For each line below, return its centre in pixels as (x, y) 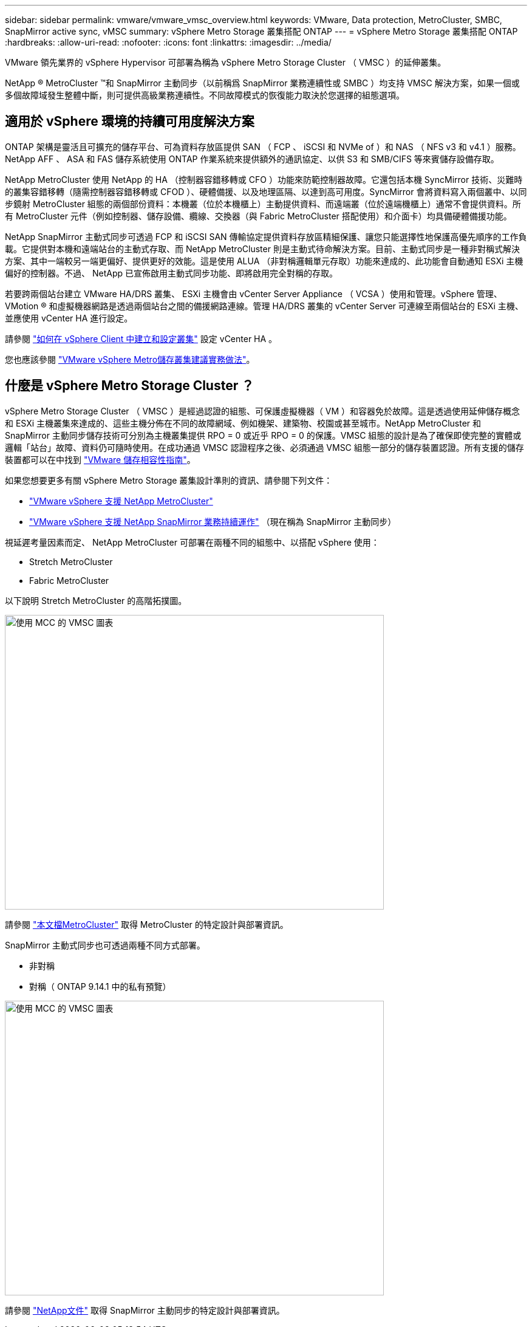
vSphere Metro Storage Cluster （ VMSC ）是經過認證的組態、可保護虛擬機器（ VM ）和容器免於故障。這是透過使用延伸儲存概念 (263, 411)
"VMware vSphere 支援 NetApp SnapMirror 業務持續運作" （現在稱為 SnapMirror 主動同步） (213, 521)
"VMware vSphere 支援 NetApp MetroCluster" (121, 501)
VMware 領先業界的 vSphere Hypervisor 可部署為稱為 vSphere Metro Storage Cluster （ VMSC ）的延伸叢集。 (226, 62)
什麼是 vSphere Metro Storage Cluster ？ (130, 386)
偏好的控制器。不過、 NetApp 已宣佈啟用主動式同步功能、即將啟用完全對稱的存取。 (171, 273)
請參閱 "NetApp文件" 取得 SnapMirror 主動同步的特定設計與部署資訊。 (145, 1310)
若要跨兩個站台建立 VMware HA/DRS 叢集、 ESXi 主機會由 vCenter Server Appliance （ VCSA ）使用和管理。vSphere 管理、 (254, 293)
